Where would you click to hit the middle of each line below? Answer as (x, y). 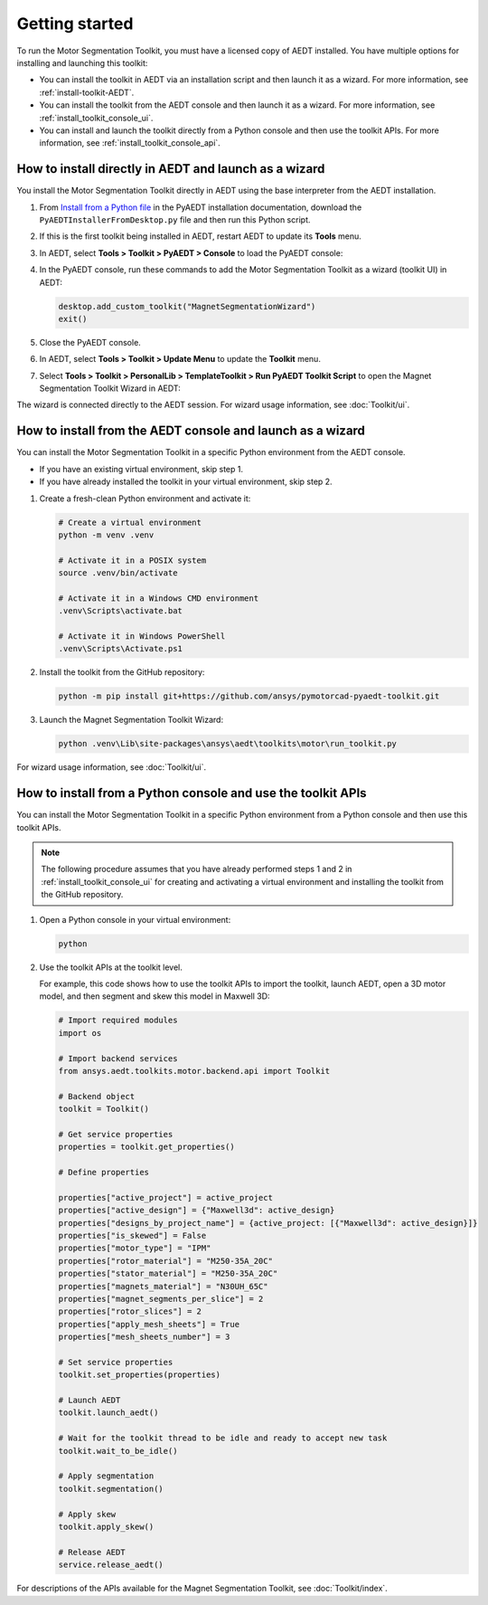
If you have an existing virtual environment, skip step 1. (141, 469)
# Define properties (103, 1173)
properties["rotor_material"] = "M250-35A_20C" (165, 1261)
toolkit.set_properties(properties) (140, 1375)
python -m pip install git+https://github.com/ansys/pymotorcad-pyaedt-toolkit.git (249, 696)
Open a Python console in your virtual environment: (135, 919)
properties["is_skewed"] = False (132, 1235)
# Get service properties (116, 1134)
